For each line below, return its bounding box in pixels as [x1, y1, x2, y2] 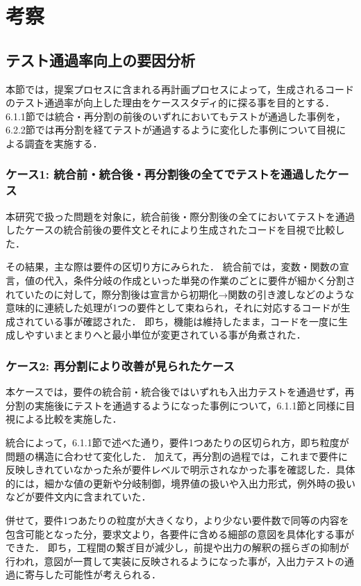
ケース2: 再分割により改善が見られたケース [6, 357, 235, 374]
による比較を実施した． [15, 412, 122, 426]
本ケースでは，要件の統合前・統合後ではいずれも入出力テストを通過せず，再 [6, 384, 355, 399]
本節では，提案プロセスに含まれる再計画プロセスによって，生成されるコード [6, 81, 354, 96]
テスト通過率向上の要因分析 [6, 49, 195, 70]
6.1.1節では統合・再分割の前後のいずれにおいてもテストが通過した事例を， [6, 108, 346, 123]
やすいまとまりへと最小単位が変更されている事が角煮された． [24, 327, 306, 342]
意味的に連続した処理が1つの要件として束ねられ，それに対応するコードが [6, 300, 341, 315]
